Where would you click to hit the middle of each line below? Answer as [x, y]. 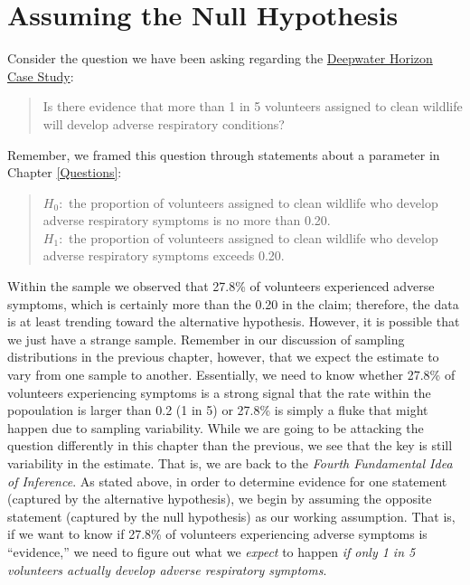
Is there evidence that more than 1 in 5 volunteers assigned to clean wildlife [253, 106]
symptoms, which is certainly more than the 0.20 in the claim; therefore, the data [233, 303]
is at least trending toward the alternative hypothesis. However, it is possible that [234, 321]
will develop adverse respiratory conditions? [164, 123]
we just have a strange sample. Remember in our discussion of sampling [206, 339]
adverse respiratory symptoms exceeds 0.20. [164, 255]
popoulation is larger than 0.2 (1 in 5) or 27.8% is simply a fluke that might [218, 410]
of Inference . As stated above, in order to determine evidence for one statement [227, 481]
